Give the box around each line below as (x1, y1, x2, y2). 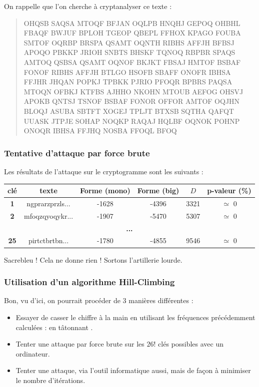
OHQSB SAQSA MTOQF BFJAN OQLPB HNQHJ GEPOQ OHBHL (23, 17, 240, 28)
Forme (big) (137, 185, 179, 196)
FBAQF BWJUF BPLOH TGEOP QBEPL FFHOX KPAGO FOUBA (23, 27, 241, 38)
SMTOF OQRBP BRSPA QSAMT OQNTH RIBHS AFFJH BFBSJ (23, 37, 234, 47)
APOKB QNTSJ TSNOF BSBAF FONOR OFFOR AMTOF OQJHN (23, 96, 240, 106)
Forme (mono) (80, 185, 130, 196)
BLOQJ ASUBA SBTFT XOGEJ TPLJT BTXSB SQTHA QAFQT (23, 105, 234, 116)
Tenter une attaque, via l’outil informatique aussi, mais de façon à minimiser (15, 365, 251, 376)
